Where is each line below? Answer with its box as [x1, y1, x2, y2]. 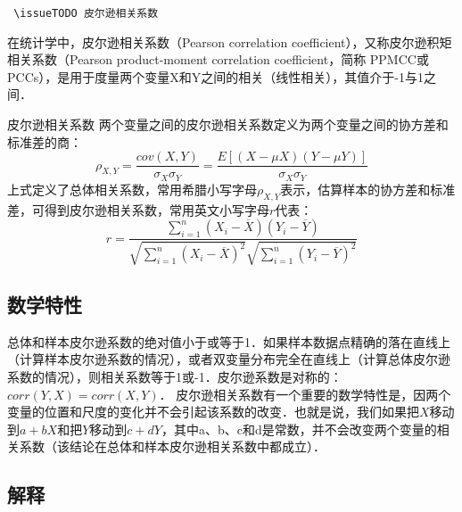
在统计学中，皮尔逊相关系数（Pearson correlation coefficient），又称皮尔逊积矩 [7, 32, 452, 51]
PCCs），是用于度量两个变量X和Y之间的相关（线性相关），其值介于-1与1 [7, 67, 424, 86]
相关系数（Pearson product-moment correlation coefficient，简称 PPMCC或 [7, 50, 429, 69]
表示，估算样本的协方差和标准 [280, 179, 456, 198]
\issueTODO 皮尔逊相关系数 [13, 7, 159, 20]
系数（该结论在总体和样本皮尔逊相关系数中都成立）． [19, 437, 326, 456]
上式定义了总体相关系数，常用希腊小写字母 [7, 179, 257, 198]
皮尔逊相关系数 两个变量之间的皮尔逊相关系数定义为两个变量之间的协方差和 [7, 115, 449, 134]
